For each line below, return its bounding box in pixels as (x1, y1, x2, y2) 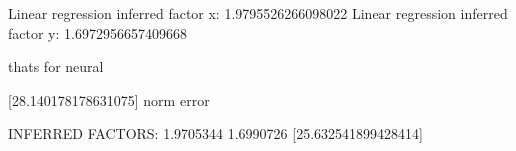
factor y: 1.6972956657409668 (8, 22, 187, 43)
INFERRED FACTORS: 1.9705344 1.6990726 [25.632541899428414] (8, 123, 423, 144)
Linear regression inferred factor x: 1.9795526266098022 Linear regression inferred (8, 3, 508, 23)
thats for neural (8, 56, 104, 77)
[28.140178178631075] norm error (8, 89, 210, 110)
